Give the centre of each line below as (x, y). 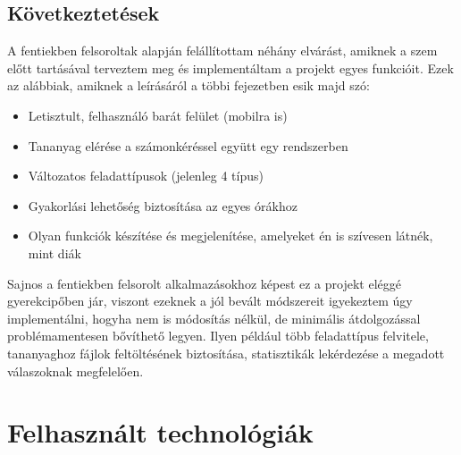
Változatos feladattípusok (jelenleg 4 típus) (146, 176)
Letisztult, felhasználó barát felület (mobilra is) (158, 115)
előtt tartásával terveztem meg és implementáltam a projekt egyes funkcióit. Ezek (230, 67)
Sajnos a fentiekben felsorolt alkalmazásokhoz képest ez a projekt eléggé (204, 283)
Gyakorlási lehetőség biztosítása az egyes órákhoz (163, 205)
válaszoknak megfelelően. (75, 371)
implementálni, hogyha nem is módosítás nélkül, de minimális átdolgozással (214, 318)
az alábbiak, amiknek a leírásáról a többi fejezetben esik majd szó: (189, 85)
